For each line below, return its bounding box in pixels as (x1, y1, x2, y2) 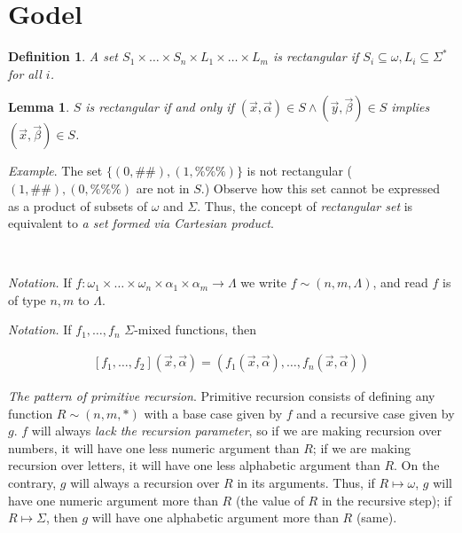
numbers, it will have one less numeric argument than (8, 438, 300, 457)
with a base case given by (144, 404, 283, 422)
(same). (356, 508, 397, 527)
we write (240, 273, 287, 292)
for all (8, 64, 42, 82)
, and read (372, 273, 428, 292)
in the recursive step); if (321, 490, 451, 509)
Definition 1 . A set (8, 47, 119, 66)
